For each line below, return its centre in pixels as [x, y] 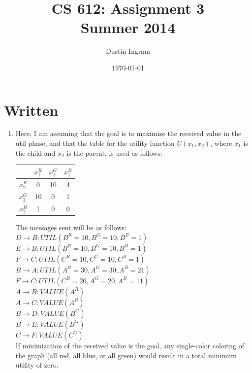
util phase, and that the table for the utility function [95, 143]
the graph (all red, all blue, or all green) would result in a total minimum [126, 355]
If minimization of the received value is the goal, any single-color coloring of [130, 345]
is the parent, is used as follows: [114, 153]
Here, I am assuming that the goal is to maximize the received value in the [128, 133]
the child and [35, 153]
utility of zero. [37, 365]
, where [221, 143]
